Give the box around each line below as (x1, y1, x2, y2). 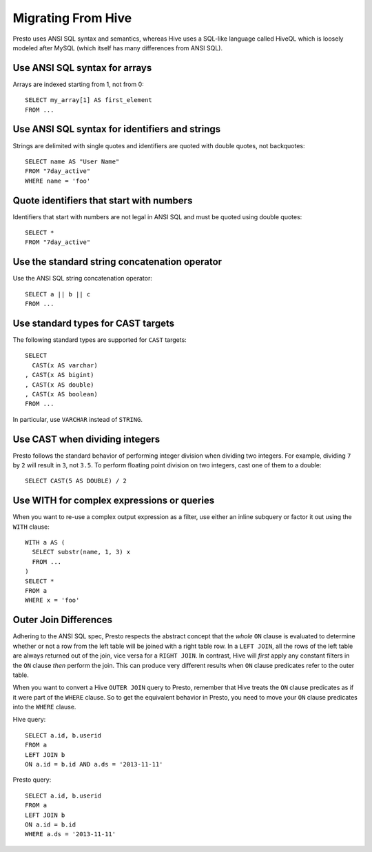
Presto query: (12, 775, 52, 784)
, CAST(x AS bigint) (25, 371, 94, 379)
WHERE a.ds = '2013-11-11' (25, 831, 116, 838)
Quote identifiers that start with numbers (12, 194, 193, 206)
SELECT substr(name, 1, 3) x (32, 548, 131, 556)
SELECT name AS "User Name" (25, 157, 120, 165)
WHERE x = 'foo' (25, 596, 80, 605)
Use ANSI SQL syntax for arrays (12, 62, 152, 74)
